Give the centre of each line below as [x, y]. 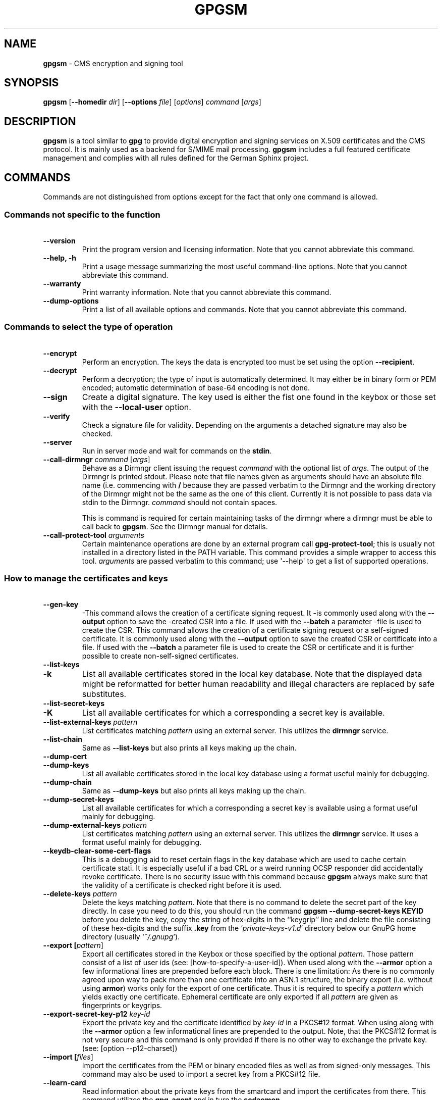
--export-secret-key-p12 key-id [97, 1014]
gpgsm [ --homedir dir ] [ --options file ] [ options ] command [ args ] [152, 102]
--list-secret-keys [74, 704]
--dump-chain [67, 782]
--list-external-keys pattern [90, 722]
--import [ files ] [68, 1057]
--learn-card [65, 1083]
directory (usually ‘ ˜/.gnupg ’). [131, 937]
